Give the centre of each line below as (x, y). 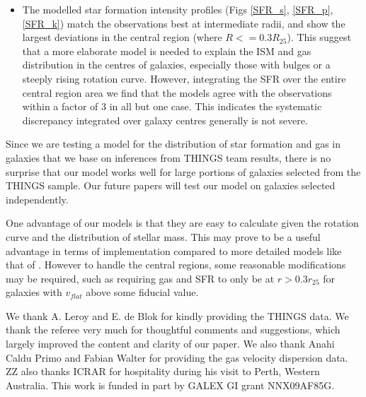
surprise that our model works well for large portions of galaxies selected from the (183, 171)
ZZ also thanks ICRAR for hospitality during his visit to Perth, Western (163, 371)
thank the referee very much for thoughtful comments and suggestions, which (173, 330)
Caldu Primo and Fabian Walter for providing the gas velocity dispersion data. (177, 357)
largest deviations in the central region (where (122, 37)
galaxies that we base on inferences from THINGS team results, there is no (168, 157)
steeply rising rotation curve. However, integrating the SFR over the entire (184, 78)
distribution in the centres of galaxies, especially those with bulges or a (176, 65)
